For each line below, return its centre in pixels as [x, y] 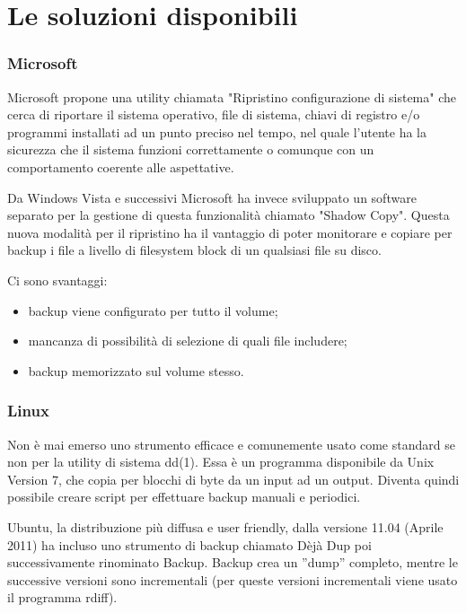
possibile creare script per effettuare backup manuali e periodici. [184, 497]
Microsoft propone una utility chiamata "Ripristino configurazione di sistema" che [232, 96]
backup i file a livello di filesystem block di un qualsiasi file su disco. [194, 250]
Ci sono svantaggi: [57, 280]
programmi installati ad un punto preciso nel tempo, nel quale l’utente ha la [217, 131]
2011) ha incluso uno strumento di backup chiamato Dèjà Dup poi [189, 544]
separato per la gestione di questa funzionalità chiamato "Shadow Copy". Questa [229, 215]
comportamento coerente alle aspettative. [121, 166]
